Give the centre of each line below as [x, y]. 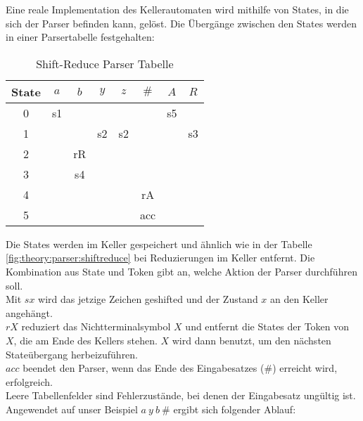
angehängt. [29, 312]
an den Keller [299, 299]
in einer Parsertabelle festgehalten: [80, 37]
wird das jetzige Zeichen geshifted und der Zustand [148, 299]
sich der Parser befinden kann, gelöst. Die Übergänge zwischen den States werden [181, 23]
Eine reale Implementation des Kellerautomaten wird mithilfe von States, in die [177, 9]
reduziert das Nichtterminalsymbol [96, 326]
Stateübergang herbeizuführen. [72, 354]
